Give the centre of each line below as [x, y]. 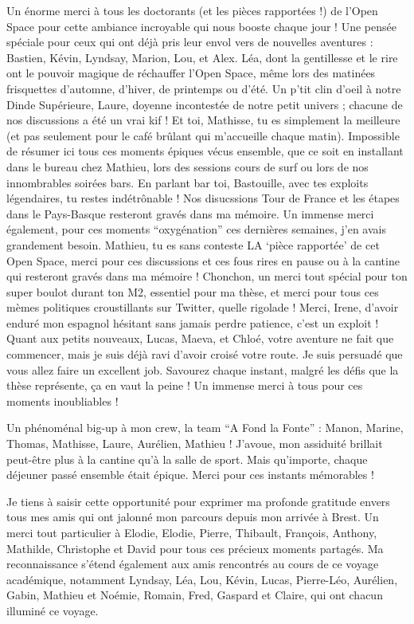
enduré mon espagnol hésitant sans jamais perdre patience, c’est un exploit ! [193, 322]
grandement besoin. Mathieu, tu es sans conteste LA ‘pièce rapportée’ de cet [193, 244]
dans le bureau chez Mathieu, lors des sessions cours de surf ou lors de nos [187, 166]
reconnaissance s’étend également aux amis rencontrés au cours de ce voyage [193, 564]
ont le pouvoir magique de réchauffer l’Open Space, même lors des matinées [191, 73]
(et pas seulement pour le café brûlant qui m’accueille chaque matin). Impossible [203, 135]
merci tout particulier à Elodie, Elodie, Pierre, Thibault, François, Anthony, [192, 532]
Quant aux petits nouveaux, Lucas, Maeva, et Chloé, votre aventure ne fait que [200, 338]
